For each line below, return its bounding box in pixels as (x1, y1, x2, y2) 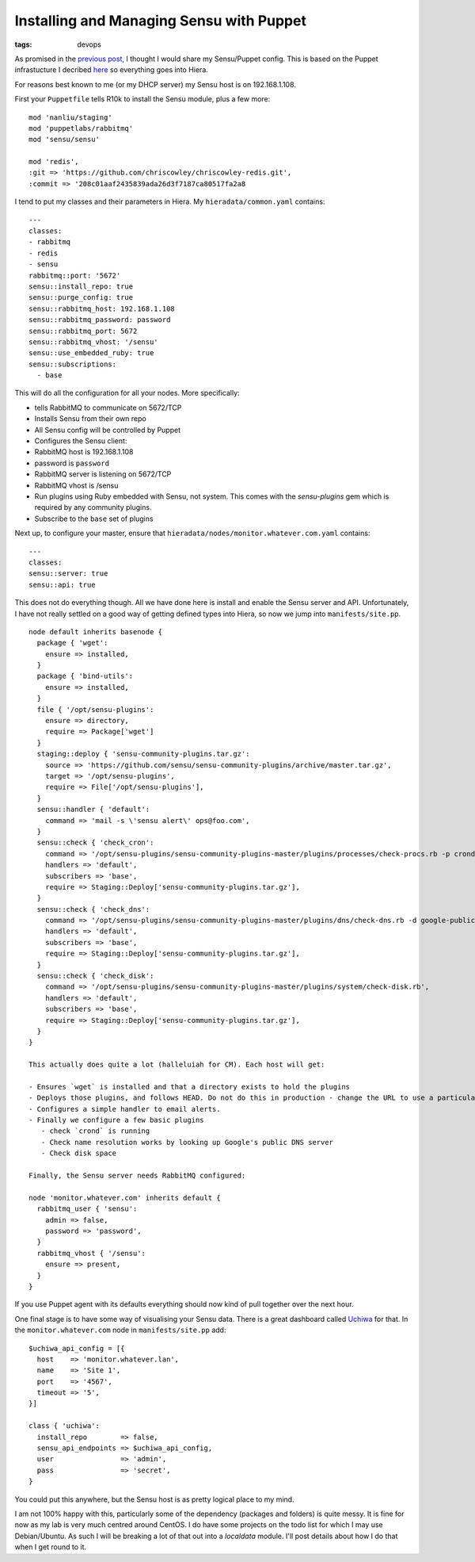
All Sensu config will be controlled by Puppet (34, 425, 181, 435)
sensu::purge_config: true (28, 293, 134, 302)
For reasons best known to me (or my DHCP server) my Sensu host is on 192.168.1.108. (14, 79, 297, 89)
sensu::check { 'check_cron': (36, 838, 154, 848)
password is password (34, 458, 110, 468)
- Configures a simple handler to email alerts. (28, 1105, 221, 1113)
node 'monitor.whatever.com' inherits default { (28, 1193, 221, 1202)
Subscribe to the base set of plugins (34, 514, 154, 523)
